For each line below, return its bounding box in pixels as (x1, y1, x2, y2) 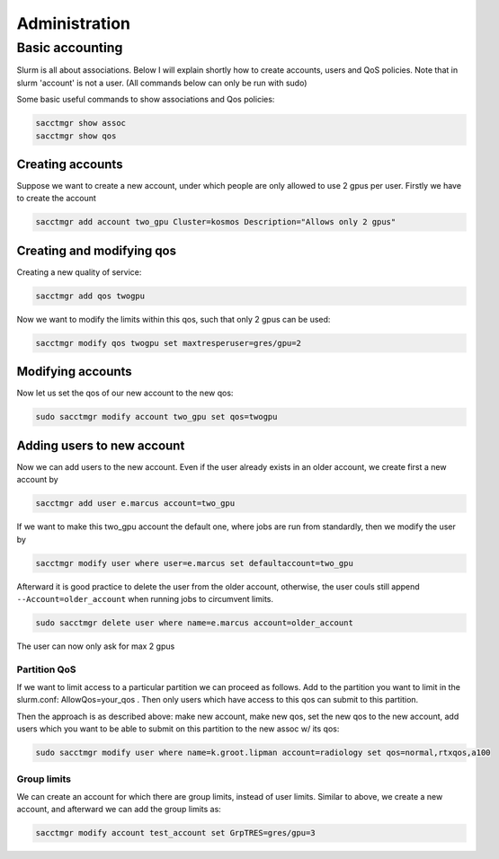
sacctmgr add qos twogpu (35, 290, 146, 301)
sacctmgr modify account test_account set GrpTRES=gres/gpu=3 (35, 828, 316, 838)
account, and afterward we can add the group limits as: (16, 804, 222, 815)
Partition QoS (16, 663, 76, 676)
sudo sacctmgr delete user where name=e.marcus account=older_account (35, 617, 354, 628)
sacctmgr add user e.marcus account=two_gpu (35, 499, 236, 509)
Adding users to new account (16, 438, 185, 453)
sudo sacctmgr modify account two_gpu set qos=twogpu (35, 412, 278, 422)
